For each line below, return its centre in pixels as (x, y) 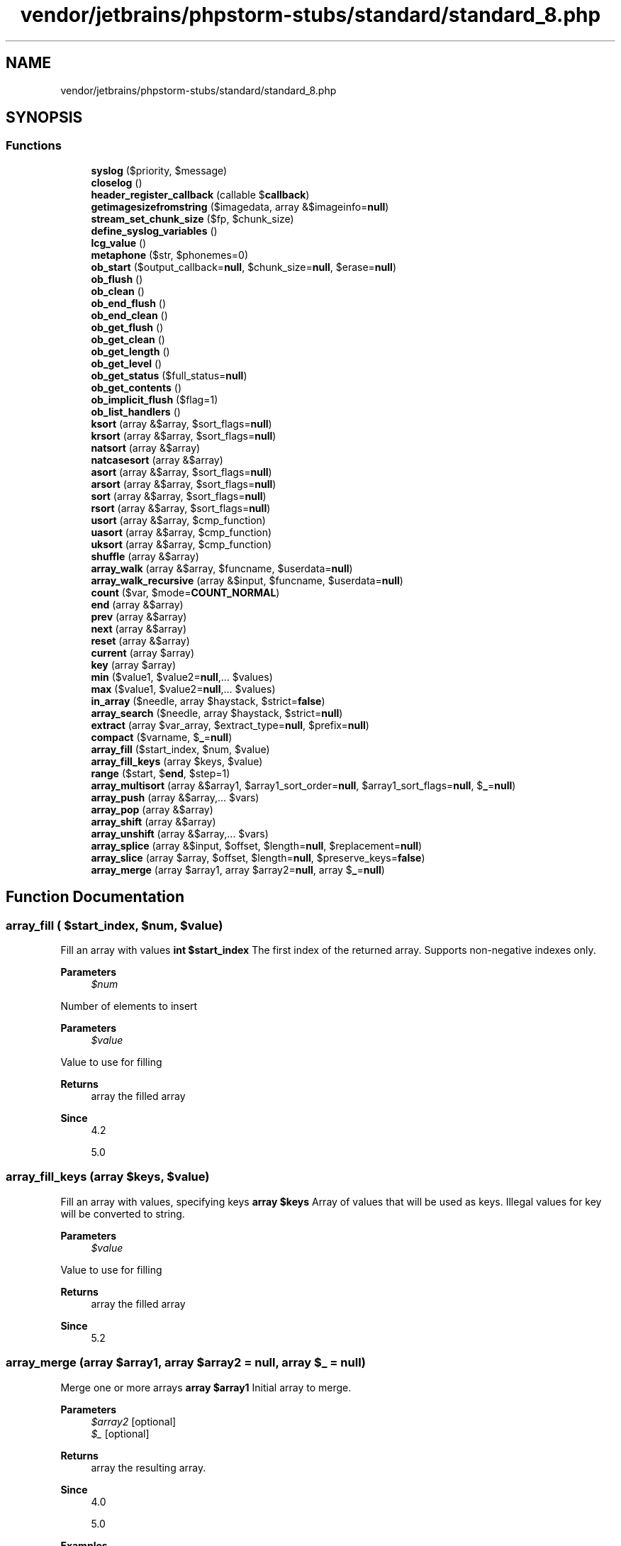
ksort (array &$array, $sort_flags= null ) (181, 423)
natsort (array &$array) (146, 447)
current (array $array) (143, 652)
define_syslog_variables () (154, 230)
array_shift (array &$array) (153, 821)
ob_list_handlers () (136, 411)
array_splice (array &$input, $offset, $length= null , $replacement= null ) (257, 845)
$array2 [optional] (134, 1421)
